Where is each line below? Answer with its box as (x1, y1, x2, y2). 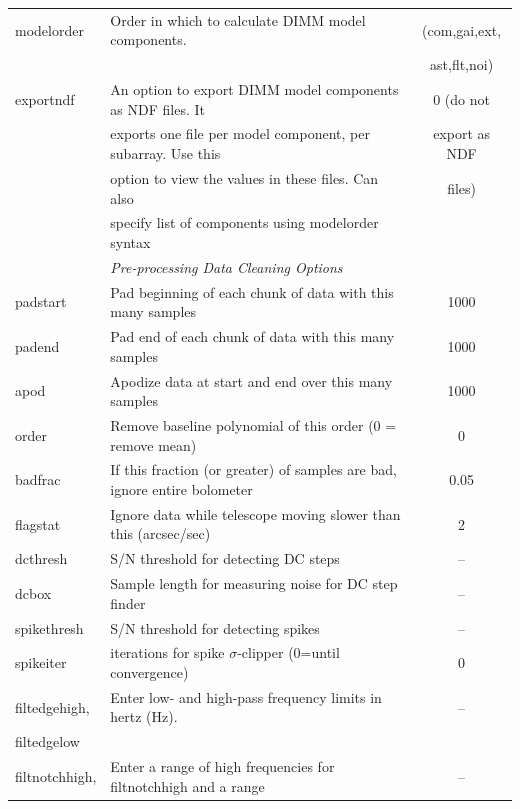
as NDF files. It (110, 98, 205, 119)
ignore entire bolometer (110, 478, 253, 499)
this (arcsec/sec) (110, 523, 211, 544)
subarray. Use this (110, 143, 221, 164)
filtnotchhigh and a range (110, 775, 265, 796)
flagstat (15, 513, 61, 534)
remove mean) (110, 434, 197, 455)
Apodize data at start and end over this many (110, 370, 393, 391)
